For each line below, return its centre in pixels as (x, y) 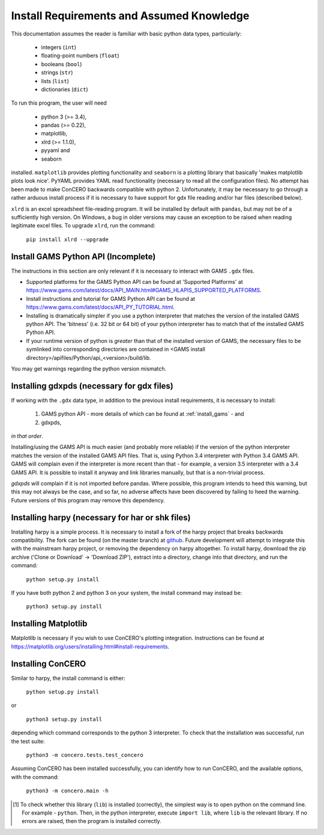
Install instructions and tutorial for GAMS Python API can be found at (111, 298)
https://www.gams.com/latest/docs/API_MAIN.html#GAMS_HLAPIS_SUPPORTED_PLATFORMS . (144, 290)
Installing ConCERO (49, 664)
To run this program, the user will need (59, 103)
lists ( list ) (55, 81)
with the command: (35, 777)
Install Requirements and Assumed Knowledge (130, 16)
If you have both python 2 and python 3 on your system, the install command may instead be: (127, 593)
